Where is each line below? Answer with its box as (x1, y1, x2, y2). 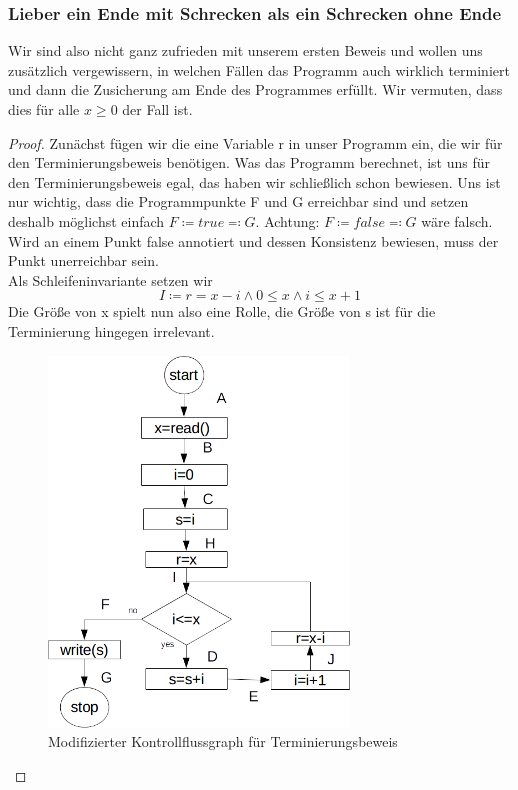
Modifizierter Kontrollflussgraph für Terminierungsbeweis (48, 731, 398, 752)
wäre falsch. (421, 210, 493, 231)
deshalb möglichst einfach (8, 210, 165, 231)
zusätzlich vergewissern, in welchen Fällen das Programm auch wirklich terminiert (8, 59, 510, 80)
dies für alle (8, 99, 80, 119)
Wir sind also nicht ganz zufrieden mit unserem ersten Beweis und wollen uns (8, 40, 483, 61)
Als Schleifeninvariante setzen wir (8, 269, 213, 290)
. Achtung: (255, 210, 320, 231)
